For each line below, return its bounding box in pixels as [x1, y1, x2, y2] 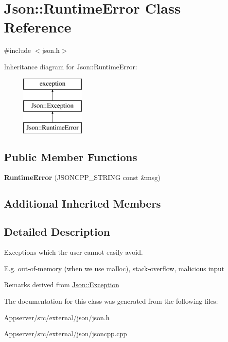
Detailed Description [4, 224, 110, 239]
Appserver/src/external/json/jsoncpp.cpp [4, 328, 127, 339]
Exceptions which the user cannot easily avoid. [4, 247, 143, 257]
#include [4, 45, 31, 55]
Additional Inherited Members [4, 195, 161, 211]
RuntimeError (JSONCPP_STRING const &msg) [4, 172, 160, 182]
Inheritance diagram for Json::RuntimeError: [4, 61, 137, 71]
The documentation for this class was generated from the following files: [4, 296, 218, 306]
